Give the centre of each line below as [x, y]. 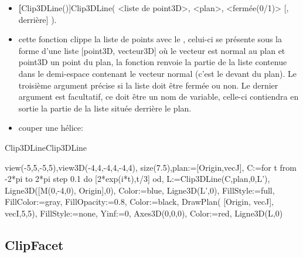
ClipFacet [34, 244]
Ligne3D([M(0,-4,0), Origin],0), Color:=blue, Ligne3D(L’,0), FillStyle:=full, [140, 190]
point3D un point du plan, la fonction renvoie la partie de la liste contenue [153, 62]
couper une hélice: [51, 128]
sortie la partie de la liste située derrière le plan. [105, 108]
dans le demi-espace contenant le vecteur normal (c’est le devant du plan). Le [157, 73]
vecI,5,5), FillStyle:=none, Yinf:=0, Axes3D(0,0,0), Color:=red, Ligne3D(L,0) [144, 213]
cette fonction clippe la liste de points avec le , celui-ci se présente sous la [150, 39]
